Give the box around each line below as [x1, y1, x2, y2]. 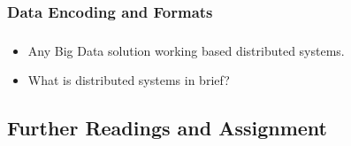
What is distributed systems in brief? [27, 71, 230, 89]
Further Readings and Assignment [7, 114, 327, 142]
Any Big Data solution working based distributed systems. [27, 41, 345, 59]
